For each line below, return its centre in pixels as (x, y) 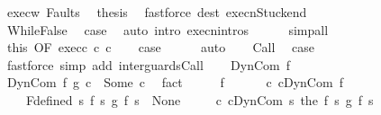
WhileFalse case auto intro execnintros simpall (168, 29)
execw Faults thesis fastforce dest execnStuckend (157, 12)
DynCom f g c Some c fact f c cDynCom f (175, 82)
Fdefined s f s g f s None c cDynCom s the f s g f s (200, 99)
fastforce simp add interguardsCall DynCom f (149, 64)
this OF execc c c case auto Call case (161, 47)
